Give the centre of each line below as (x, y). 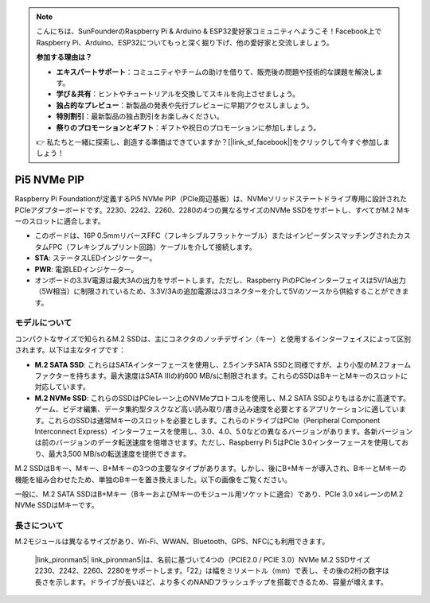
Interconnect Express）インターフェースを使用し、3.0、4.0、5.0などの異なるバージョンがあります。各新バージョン (224, 431)
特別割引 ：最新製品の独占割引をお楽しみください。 (140, 116)
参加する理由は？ (64, 57)
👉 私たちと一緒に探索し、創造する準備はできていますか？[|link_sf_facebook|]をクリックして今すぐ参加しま (213, 142)
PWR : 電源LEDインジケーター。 (86, 269)
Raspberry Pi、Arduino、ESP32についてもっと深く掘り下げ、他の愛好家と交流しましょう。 (185, 42)
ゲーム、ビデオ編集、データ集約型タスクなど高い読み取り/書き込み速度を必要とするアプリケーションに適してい (217, 409)
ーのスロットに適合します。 (60, 221)
